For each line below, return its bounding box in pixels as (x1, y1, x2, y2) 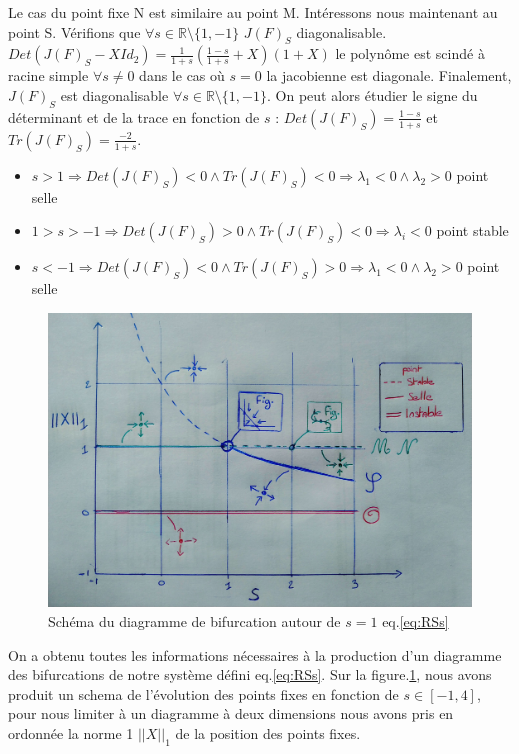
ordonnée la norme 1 (8, 722, 134, 743)
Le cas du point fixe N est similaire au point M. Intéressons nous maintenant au (8, 2, 498, 22)
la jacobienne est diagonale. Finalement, (266, 65, 512, 86)
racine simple (8, 65, 89, 86)
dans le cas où (139, 65, 225, 86)
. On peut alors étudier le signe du (266, 84, 478, 105)
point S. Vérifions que (8, 21, 141, 42)
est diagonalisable (60, 84, 169, 105)
